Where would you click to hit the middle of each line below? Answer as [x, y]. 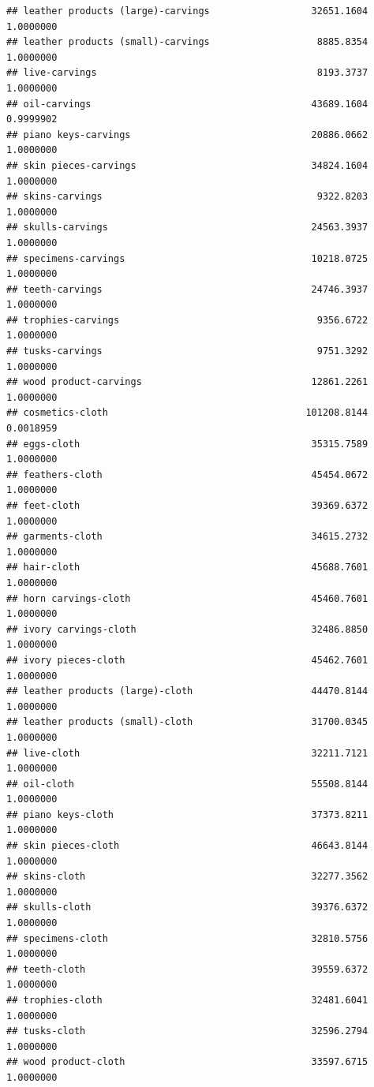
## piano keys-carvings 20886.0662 [187, 134]
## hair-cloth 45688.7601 [187, 568]
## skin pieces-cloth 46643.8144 [187, 846]
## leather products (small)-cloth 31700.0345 [187, 722]
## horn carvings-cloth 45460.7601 [187, 598]
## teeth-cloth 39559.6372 [187, 969]
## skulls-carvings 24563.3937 [187, 228]
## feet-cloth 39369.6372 [187, 506]
